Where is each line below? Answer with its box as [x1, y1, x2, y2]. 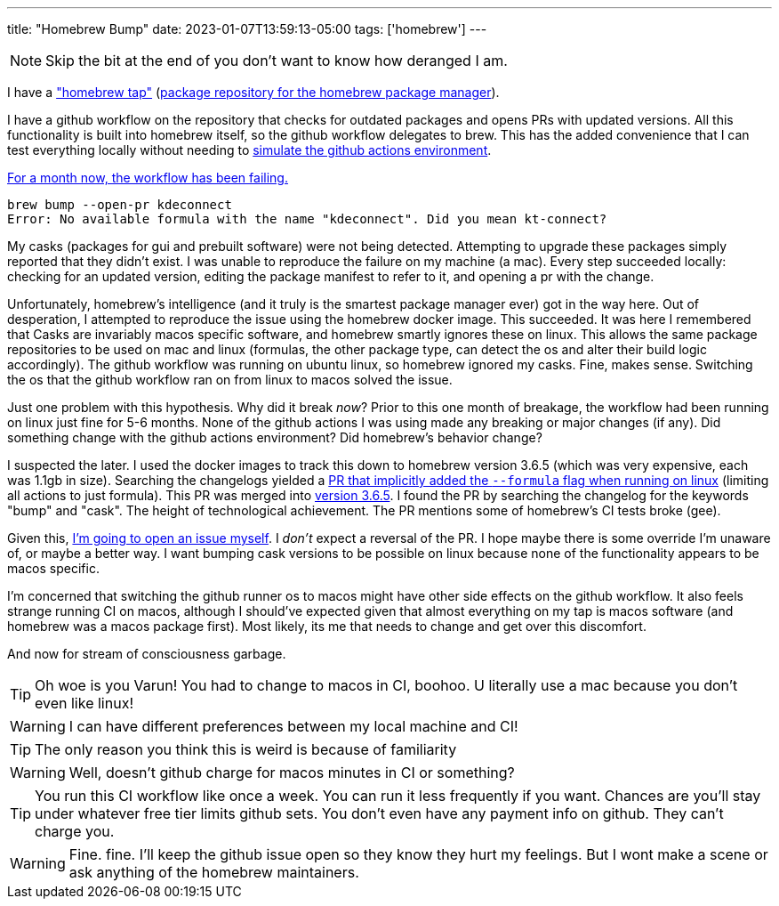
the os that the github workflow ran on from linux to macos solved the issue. [7, 372, 453, 387]
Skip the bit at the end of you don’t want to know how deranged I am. [45, 52, 508, 69]
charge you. [35, 822, 115, 840]
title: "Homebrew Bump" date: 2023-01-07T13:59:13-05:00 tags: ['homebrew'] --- [7, 21, 487, 36]
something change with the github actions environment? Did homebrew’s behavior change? [7, 430, 542, 445]
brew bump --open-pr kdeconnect [7, 198, 232, 212]
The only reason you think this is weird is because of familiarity [35, 740, 457, 758]
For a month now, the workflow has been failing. [7, 170, 288, 185]
